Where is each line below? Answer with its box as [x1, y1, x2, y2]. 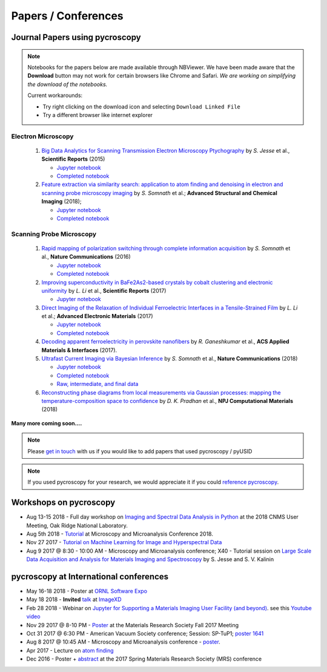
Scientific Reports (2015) [41, 155, 105, 163]
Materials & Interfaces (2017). [41, 346, 117, 354]
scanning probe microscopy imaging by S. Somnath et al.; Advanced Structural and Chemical [41, 189, 278, 196]
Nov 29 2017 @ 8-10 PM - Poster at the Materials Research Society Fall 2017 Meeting [26, 621, 239, 628]
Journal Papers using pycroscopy [11, 32, 142, 42]
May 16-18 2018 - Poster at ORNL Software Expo [26, 588, 148, 595]
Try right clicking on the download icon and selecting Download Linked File [42, 103, 240, 110]
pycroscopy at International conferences [11, 571, 169, 582]
